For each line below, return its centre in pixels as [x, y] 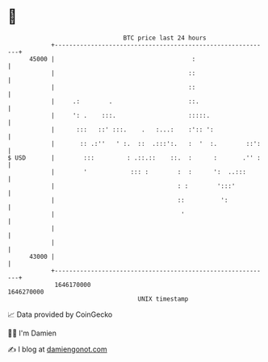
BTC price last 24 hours [165, 38]
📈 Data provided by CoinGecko [60, 314]
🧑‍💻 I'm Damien [32, 333]
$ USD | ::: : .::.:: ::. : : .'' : [134, 158]
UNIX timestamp [163, 299]
